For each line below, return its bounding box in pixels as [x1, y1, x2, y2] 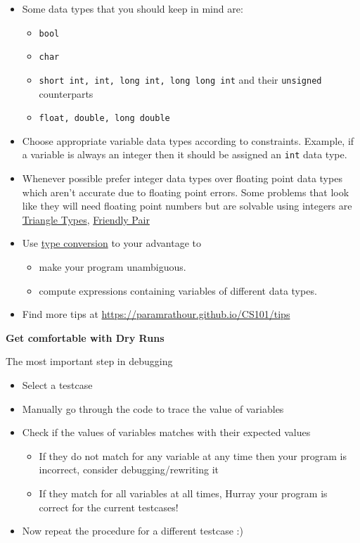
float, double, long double [39, 113, 170, 124]
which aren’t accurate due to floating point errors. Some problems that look [22, 184, 349, 199]
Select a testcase [22, 378, 93, 392]
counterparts [39, 86, 94, 101]
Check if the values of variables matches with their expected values [22, 425, 311, 440]
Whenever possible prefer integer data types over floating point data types [22, 171, 342, 186]
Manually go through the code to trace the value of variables [22, 401, 284, 416]
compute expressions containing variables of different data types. [39, 283, 317, 298]
